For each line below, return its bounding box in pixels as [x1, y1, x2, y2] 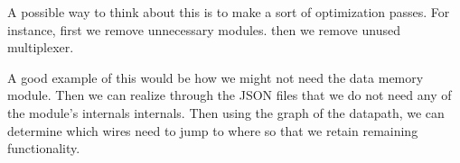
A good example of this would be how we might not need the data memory [7, 68, 424, 86]
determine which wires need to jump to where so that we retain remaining [7, 121, 418, 140]
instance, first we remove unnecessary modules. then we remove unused [7, 20, 400, 39]
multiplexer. [7, 38, 74, 57]
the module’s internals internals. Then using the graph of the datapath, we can [7, 103, 445, 122]
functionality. [7, 139, 80, 158]
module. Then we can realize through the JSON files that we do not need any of [7, 86, 452, 104]
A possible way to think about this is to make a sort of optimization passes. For [7, 3, 450, 21]
